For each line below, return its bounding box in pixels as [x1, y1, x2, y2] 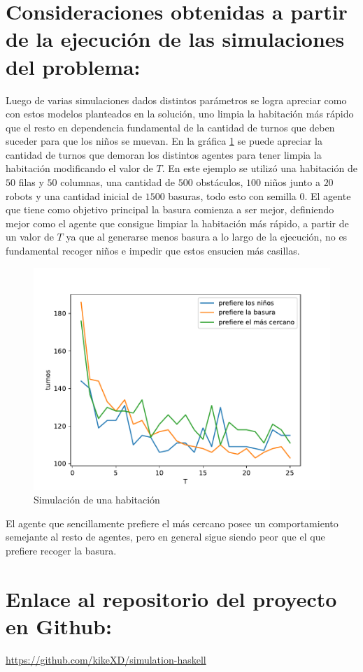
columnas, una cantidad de [60, 175, 176, 190]
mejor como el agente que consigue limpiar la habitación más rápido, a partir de [6, 215, 349, 230]
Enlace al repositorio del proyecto [6, 584, 337, 613]
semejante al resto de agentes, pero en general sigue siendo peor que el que [6, 529, 325, 544]
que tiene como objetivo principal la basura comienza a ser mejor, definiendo [6, 202, 334, 217]
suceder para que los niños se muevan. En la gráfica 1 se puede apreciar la [6, 134, 323, 148]
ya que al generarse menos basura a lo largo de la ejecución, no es [66, 229, 348, 244]
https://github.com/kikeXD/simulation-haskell [6, 652, 206, 666]
